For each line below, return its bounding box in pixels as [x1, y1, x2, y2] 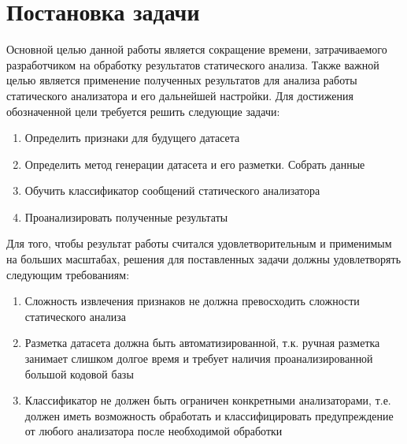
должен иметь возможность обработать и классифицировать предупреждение [24, 407, 394, 423]
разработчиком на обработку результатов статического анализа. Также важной [6, 56, 379, 73]
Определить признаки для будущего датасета [24, 129, 240, 146]
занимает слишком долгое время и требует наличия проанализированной [24, 350, 373, 367]
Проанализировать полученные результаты [24, 208, 228, 225]
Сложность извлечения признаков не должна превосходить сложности [24, 293, 360, 309]
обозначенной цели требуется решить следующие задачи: [6, 103, 280, 119]
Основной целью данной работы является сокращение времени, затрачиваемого [6, 41, 387, 58]
